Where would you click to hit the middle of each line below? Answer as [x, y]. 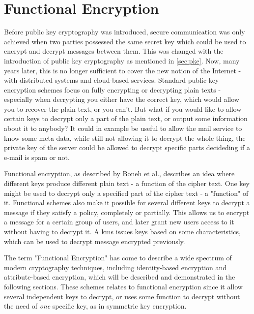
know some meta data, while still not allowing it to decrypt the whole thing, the [125, 138]
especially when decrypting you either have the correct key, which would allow [122, 99]
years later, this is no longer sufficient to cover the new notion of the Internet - [123, 70]
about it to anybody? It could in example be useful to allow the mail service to [123, 128]
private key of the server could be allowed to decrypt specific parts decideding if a [127, 147]
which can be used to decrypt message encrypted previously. [95, 241]
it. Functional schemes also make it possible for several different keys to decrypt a [127, 203]
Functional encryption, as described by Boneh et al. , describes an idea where [119, 173]
